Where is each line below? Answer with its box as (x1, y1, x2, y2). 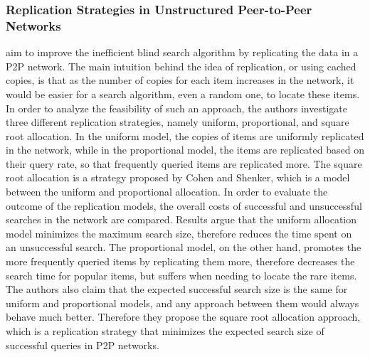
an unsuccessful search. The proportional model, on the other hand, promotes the (6, 240, 361, 255)
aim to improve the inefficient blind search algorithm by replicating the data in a (6, 45, 359, 60)
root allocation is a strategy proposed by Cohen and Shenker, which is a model (6, 170, 350, 185)
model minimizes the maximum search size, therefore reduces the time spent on (6, 225, 352, 240)
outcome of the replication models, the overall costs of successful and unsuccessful (6, 198, 362, 213)
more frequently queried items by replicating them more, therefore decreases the (6, 254, 355, 269)
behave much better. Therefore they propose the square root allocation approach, (6, 309, 361, 324)
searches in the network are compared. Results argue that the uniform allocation (6, 212, 357, 227)
